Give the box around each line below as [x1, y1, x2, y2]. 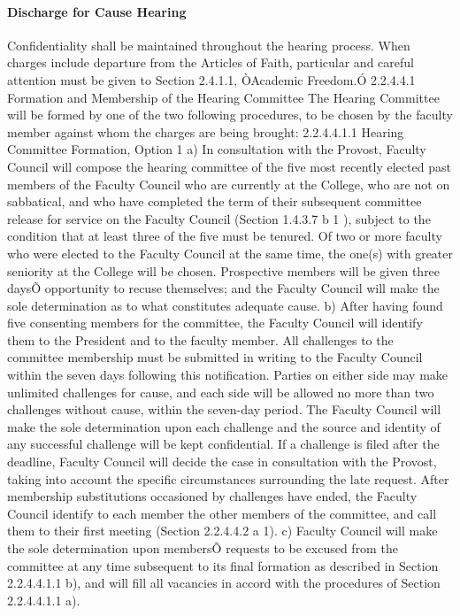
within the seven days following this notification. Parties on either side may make [7, 366, 448, 384]
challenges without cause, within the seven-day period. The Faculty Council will [7, 400, 441, 419]
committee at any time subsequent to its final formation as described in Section [7, 556, 439, 574]
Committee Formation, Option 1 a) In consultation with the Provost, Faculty [7, 140, 426, 158]
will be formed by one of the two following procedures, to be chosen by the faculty [7, 105, 453, 124]
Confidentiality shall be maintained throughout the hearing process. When [7, 35, 410, 54]
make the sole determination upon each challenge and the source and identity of [7, 417, 441, 435]
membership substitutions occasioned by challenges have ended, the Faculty [7, 487, 418, 505]
